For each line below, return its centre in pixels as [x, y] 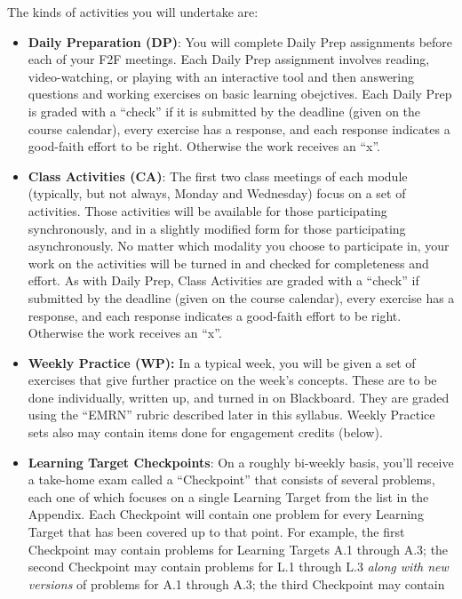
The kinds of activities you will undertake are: [133, 12]
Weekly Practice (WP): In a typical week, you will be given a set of [222, 362]
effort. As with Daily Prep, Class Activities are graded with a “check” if [223, 280]
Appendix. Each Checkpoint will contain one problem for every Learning [226, 514]
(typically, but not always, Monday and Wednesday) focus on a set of [217, 193]
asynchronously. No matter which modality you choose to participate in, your [239, 246]
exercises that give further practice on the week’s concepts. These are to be [232, 380]
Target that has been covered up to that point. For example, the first [216, 532]
